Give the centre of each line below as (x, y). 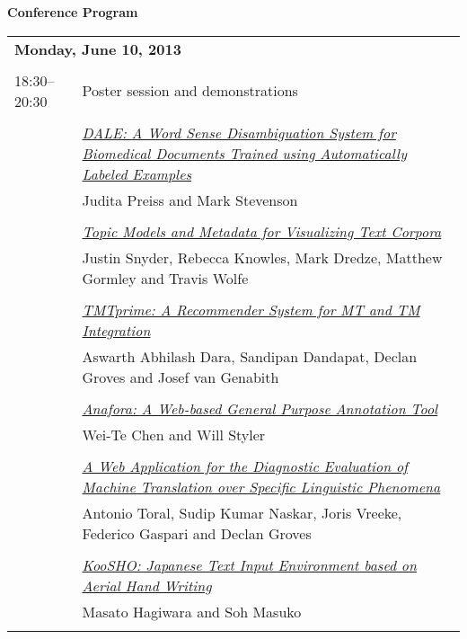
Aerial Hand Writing (147, 585)
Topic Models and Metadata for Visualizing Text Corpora (262, 231)
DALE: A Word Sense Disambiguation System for (239, 132)
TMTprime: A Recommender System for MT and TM (251, 309)
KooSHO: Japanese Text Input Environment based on (250, 564)
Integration (116, 330)
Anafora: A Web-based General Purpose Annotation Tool (260, 408)
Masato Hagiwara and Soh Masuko (192, 611)
